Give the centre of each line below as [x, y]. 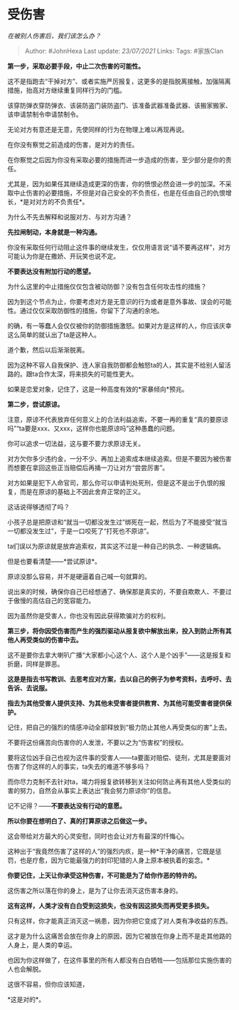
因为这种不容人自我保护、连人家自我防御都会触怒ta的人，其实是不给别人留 [116, 365]
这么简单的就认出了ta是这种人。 [54, 334]
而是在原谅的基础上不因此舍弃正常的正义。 [82, 491]
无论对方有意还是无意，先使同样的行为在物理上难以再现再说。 [98, 129]
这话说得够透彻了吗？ [38, 507]
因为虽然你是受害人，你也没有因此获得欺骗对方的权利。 [88, 615]
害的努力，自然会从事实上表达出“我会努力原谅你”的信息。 [91, 790]
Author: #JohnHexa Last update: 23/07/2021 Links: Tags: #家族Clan [124, 51]
